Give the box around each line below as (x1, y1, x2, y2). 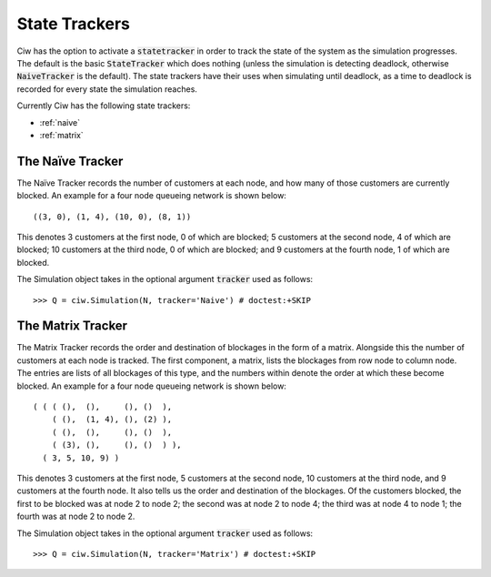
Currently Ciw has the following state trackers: (16, 100, 191, 111)
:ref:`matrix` (39, 129, 84, 140)
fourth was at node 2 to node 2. (16, 511, 135, 522)
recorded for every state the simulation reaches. (16, 83, 197, 95)
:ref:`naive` (39, 116, 81, 127)
